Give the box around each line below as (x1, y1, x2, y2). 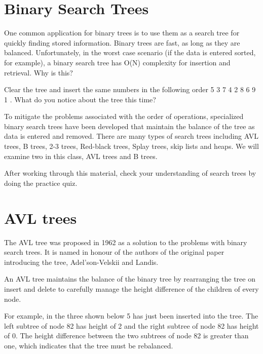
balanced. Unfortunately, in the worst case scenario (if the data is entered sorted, (4, 47, 256, 58)
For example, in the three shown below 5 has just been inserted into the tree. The (4, 310, 258, 321)
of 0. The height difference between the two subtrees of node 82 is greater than (4, 330, 249, 341)
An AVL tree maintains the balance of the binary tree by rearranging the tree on (4, 273, 255, 284)
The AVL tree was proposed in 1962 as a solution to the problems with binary (4, 237, 247, 247)
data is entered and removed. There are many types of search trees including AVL (4, 131, 258, 141)
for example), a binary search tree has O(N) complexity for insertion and (4, 57, 231, 67)
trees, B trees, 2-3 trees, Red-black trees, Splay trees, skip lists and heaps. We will (4, 141, 259, 151)
